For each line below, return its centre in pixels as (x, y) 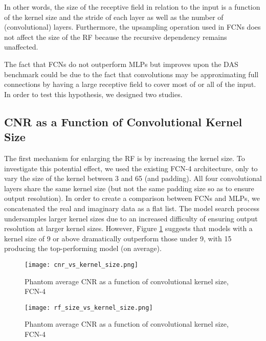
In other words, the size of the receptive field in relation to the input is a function (132, 7)
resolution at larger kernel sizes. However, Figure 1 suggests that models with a (128, 228)
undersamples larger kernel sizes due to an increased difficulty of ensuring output (131, 218)
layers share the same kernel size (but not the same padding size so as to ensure (129, 188)
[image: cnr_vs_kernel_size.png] (81, 265)
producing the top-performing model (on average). (83, 248)
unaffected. (21, 47)
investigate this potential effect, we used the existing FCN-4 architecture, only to (131, 168)
